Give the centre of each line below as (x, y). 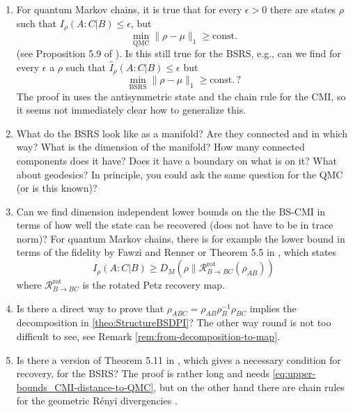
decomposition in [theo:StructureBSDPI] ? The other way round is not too (174, 322)
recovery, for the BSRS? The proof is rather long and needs (143, 373)
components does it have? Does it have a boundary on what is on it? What (176, 160)
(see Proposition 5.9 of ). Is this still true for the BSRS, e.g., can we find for (179, 53)
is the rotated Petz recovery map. (154, 285)
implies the (273, 308)
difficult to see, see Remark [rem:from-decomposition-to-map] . (148, 336)
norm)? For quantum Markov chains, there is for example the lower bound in (181, 238)
